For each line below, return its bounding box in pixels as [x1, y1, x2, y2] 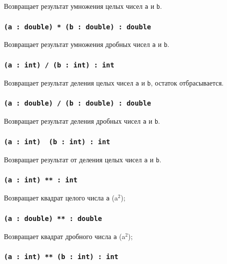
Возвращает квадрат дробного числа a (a [4, 231, 125, 241]
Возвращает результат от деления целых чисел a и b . [4, 154, 162, 164]
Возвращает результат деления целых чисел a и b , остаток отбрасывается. [4, 77, 224, 88]
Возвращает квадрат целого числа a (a [4, 193, 118, 203]
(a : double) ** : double [4, 214, 102, 222]
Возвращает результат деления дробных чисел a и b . [4, 116, 160, 126]
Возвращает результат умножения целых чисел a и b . [4, 1, 162, 11]
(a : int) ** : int [4, 176, 78, 184]
